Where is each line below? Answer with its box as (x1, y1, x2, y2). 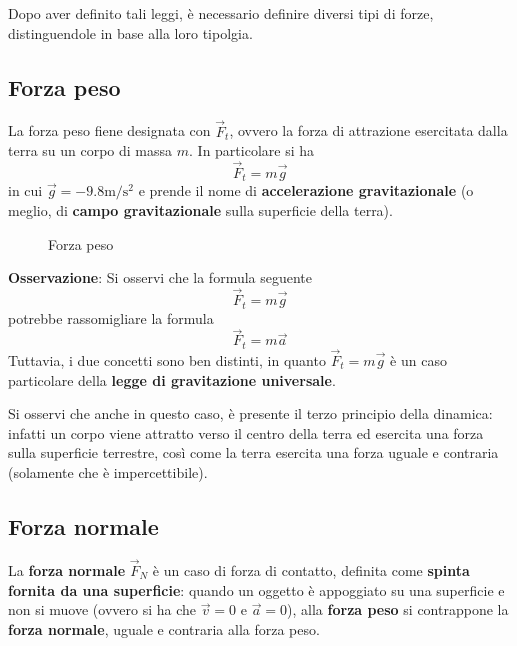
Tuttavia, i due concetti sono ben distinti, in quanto (8, 350, 326, 370)
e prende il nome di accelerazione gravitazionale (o (138, 180, 474, 201)
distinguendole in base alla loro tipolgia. (8, 22, 253, 43)
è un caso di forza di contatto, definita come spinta (152, 559, 470, 580)
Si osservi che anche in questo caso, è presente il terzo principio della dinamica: (8, 403, 493, 424)
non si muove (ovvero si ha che (8, 599, 196, 620)
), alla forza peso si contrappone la (287, 599, 509, 620)
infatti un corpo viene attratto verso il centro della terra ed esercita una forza (8, 422, 484, 443)
